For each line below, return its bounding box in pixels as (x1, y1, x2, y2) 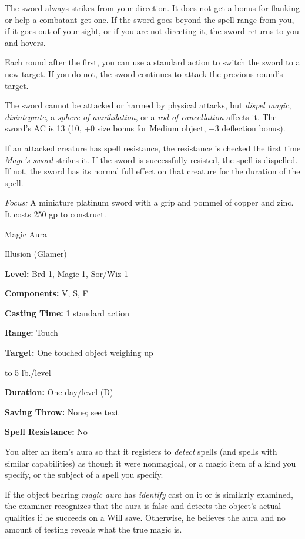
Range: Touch (5, 326, 58, 339)
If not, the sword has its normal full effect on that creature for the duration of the (5, 165, 300, 177)
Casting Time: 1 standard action (5, 306, 129, 319)
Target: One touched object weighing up (5, 346, 153, 359)
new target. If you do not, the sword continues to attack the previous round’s (5, 67, 283, 80)
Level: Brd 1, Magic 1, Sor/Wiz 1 (5, 267, 129, 279)
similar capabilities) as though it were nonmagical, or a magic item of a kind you (5, 457, 296, 469)
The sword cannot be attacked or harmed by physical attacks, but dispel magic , (5, 99, 291, 111)
